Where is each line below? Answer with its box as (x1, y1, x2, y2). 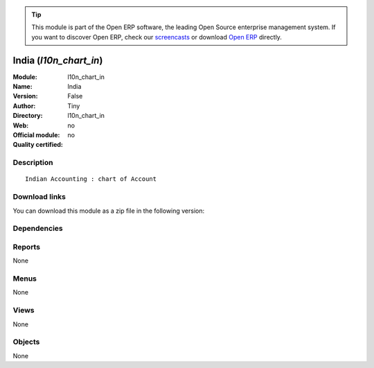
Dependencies (12, 224, 64, 234)
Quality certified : (12, 141, 64, 149)
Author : (12, 101, 36, 110)
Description (12, 158, 53, 168)
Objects (12, 337, 40, 347)
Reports (12, 242, 41, 252)
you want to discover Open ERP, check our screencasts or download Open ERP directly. (31, 33, 282, 41)
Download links (12, 192, 66, 202)
